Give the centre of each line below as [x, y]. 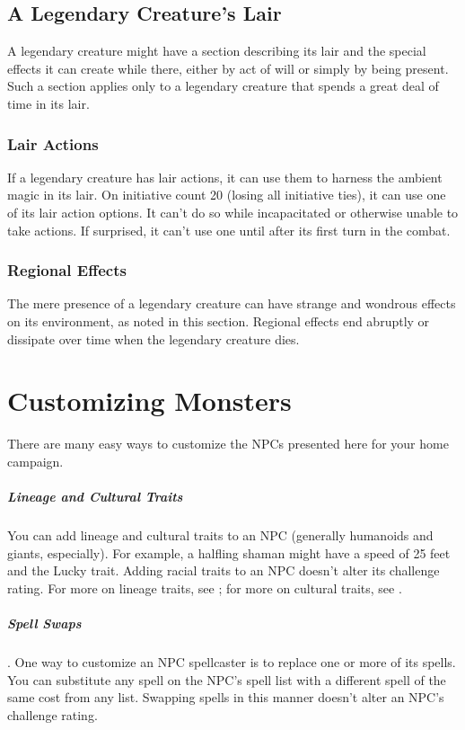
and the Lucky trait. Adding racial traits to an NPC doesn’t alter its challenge [224, 570]
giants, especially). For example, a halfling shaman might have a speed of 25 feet [229, 552]
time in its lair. [48, 103]
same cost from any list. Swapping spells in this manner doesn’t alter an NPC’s [226, 697]
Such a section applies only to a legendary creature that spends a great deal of [223, 86]
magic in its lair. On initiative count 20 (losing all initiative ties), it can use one [227, 195]
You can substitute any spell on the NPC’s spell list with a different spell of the [227, 679]
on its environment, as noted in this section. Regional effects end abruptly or [219, 320]
